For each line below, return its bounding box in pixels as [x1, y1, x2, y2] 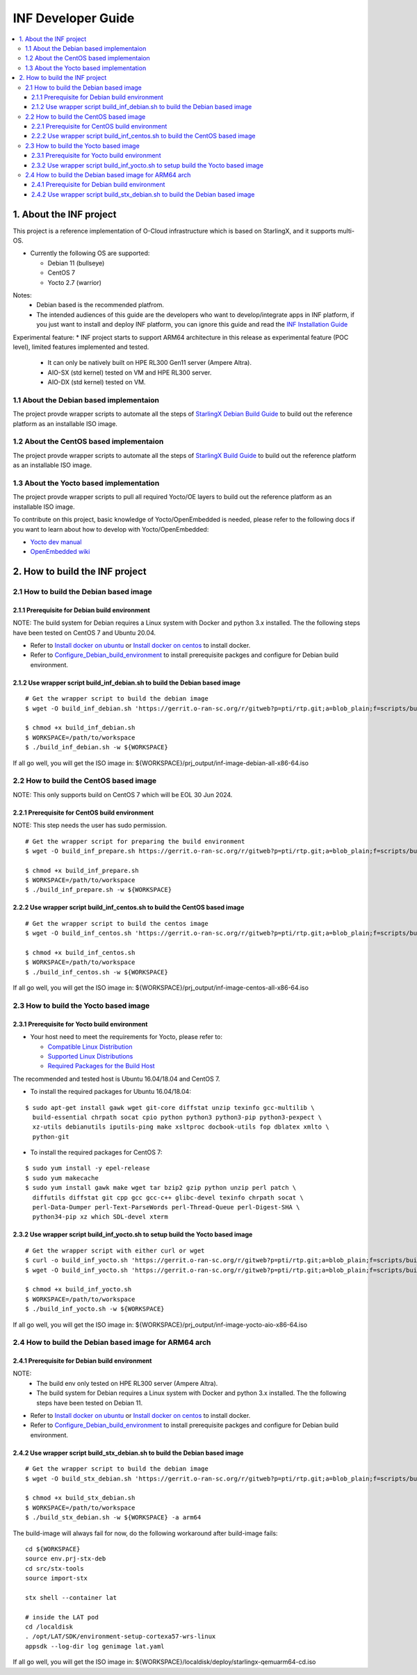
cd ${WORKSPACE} [25, 1545, 81, 1553]
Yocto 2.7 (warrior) [47, 278, 102, 286]
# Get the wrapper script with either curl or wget [25, 1246, 205, 1255]
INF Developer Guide [13, 10, 135, 26]
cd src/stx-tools [25, 1564, 84, 1572]
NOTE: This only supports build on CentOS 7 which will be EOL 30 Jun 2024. [13, 790, 233, 799]
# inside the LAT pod [25, 1613, 99, 1621]
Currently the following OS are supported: [30, 249, 150, 257]
